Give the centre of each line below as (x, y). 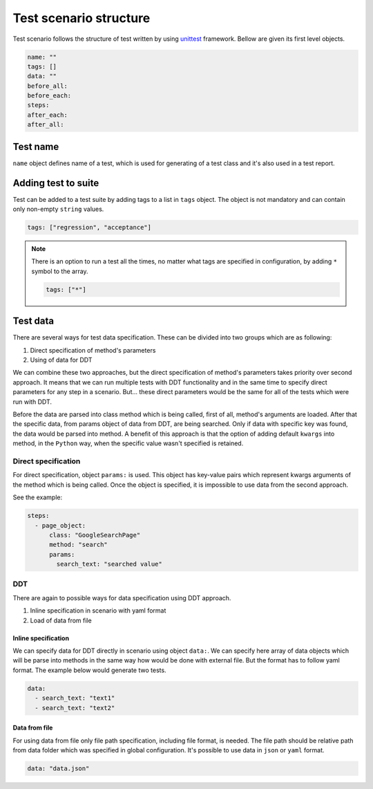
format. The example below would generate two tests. (89, 670)
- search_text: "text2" (75, 708)
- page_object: (60, 525)
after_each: (48, 115)
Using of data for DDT (61, 360)
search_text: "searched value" (109, 564)
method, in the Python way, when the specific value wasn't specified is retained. (128, 443)
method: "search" (79, 545)
